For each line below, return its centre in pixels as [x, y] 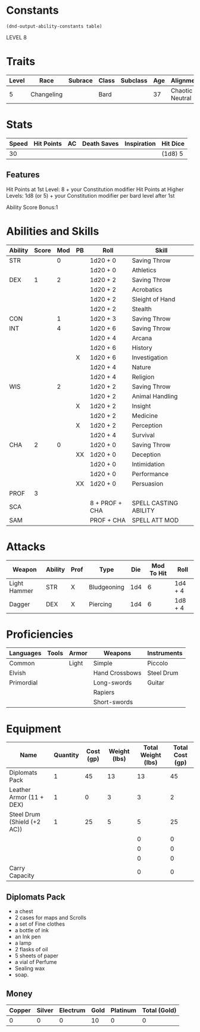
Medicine [145, 416]
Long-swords [112, 683]
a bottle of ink [32, 930]
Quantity [66, 755]
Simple [103, 664]
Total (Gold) [159, 1010]
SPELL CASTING [155, 503]
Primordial [24, 683]
